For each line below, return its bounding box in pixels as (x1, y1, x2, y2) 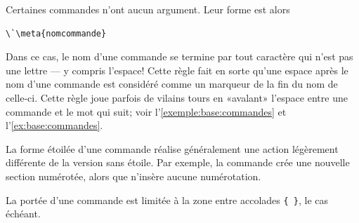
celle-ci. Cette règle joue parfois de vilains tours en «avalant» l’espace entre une (6, 90, 348, 104)
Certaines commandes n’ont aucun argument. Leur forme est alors (6, 2, 290, 16)
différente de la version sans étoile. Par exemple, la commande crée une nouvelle (6, 155, 350, 170)
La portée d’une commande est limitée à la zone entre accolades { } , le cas (6, 192, 329, 207)
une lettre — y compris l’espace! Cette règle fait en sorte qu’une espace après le (6, 62, 348, 77)
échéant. (6, 206, 41, 221)
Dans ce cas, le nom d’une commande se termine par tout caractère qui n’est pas (6, 49, 353, 64)
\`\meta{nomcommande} (6, 28, 107, 39)
